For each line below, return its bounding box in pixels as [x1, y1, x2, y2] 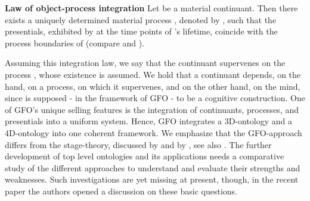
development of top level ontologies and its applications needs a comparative [5, 150, 284, 162]
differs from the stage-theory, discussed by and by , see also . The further [5, 138, 272, 150]
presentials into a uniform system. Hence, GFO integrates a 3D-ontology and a [5, 115, 293, 127]
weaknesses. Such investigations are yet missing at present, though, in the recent [5, 173, 299, 186]
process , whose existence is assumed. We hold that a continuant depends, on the [5, 68, 301, 80]
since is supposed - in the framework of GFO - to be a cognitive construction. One [5, 92, 305, 104]
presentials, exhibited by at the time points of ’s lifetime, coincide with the [5, 25, 278, 37]
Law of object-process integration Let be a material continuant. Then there [5, 2, 298, 14]
